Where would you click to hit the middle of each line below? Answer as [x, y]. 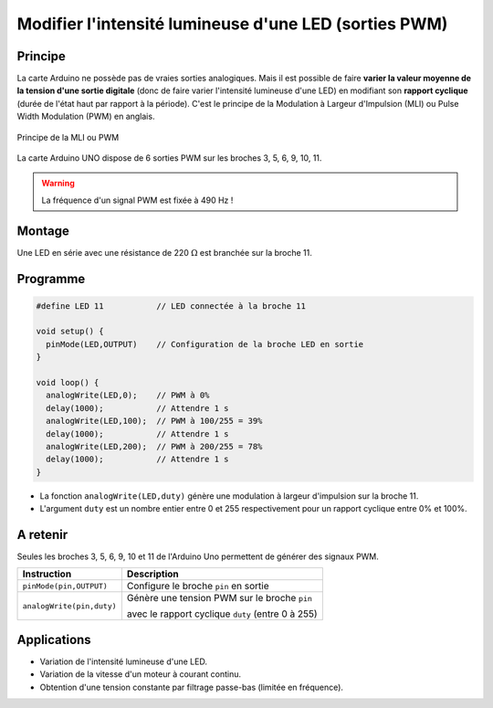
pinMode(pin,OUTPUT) [65, 586]
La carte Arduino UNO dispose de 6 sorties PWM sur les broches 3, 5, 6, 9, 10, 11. [169, 158]
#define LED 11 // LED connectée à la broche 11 [171, 306]
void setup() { [70, 332]
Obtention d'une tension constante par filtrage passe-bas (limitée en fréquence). [192, 687]
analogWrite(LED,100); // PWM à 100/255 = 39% [154, 421]
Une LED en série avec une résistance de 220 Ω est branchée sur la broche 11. [164, 252]
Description [153, 574]
